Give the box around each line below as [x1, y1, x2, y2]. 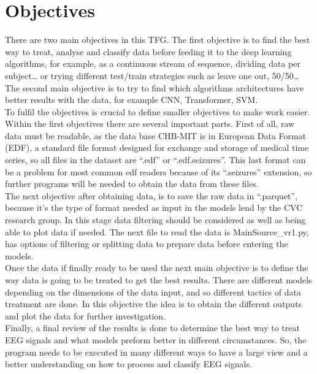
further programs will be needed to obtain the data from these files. [5, 177, 259, 190]
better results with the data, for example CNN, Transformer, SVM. [5, 93, 258, 106]
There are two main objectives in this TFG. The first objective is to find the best [5, 33, 310, 46]
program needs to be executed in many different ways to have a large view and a [5, 345, 308, 358]
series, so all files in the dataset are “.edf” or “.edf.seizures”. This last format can [5, 153, 306, 166]
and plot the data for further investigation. [5, 309, 166, 322]
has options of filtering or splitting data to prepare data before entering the [5, 237, 288, 250]
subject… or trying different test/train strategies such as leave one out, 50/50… [5, 69, 300, 82]
